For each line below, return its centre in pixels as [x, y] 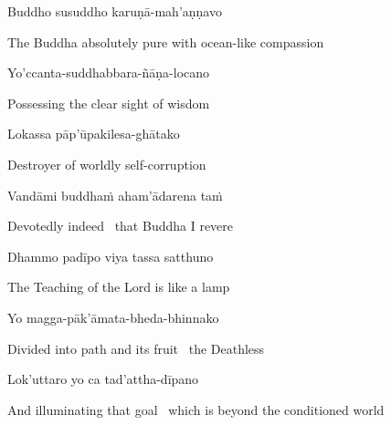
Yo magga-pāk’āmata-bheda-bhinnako [113, 317]
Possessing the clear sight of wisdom [109, 103]
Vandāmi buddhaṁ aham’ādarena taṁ [115, 195]
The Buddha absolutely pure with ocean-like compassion [166, 41]
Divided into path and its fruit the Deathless [136, 348]
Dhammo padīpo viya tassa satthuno [111, 256]
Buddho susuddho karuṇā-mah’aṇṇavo [115, 11]
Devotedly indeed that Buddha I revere [121, 226]
